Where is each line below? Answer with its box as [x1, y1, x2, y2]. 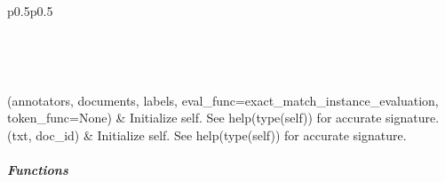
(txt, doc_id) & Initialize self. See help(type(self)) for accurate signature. [7, 125, 407, 144]
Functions [7, 161, 68, 179]
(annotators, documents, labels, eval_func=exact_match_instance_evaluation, [7, 91, 439, 109]
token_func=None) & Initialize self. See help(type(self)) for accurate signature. [7, 108, 440, 127]
